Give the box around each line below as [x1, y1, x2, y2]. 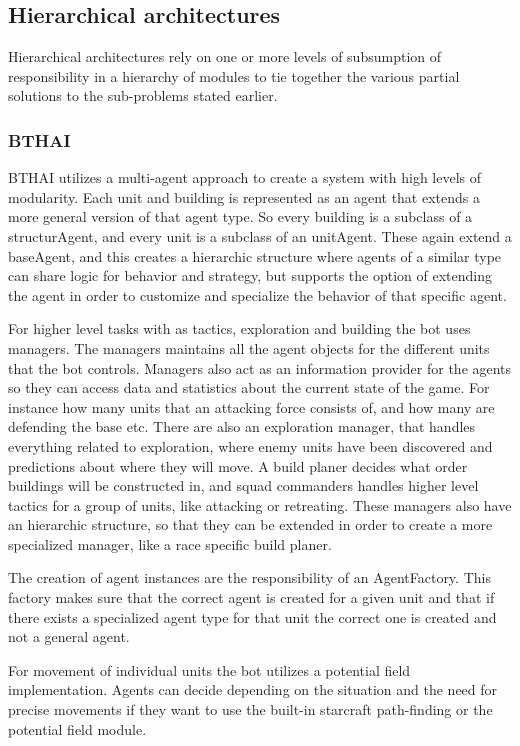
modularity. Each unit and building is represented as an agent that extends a [8, 186, 480, 207]
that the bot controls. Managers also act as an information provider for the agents [8, 357, 512, 378]
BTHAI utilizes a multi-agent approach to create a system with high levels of [8, 167, 482, 188]
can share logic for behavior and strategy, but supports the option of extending [8, 265, 492, 286]
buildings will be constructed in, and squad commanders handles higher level [8, 475, 479, 496]
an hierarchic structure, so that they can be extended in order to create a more [8, 514, 493, 535]
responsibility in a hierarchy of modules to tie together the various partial [8, 65, 460, 86]
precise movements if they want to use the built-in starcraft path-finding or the [8, 699, 493, 720]
